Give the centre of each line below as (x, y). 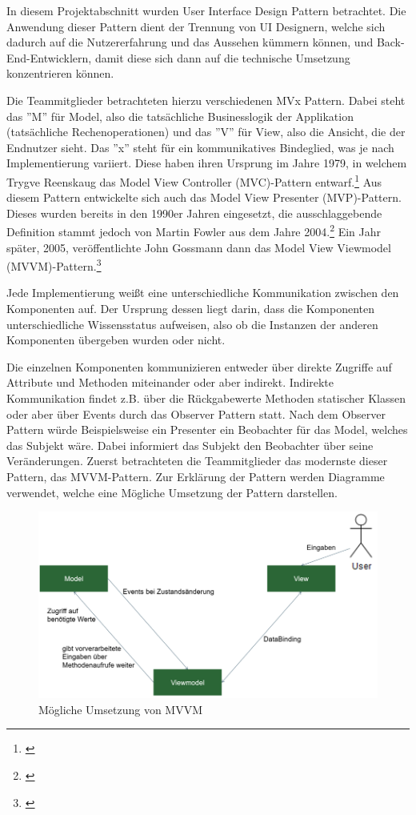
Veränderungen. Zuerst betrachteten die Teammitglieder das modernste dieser (197, 461)
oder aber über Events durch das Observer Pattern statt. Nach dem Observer (196, 414)
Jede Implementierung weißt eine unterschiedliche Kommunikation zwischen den (203, 293)
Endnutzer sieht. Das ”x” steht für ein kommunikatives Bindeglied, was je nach (200, 147)
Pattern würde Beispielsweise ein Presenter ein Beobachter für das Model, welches (207, 430)
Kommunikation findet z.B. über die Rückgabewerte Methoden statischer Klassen (206, 398)
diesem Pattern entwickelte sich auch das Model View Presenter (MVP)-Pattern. (204, 197)
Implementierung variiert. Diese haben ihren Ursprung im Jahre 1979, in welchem (207, 163)
